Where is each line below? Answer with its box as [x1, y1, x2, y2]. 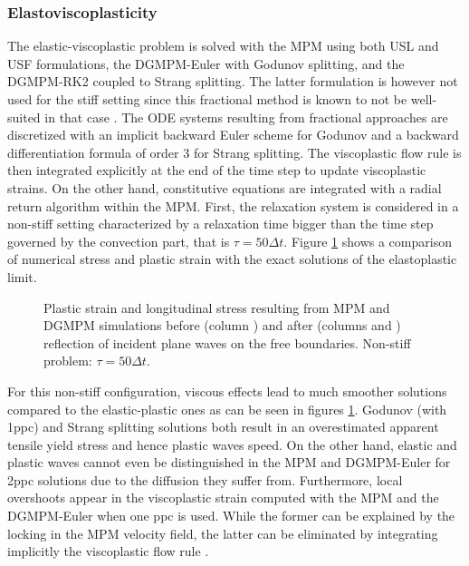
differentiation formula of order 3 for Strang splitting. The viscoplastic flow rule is [7, 142, 462, 161]
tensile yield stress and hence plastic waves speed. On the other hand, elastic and [7, 434, 457, 454]
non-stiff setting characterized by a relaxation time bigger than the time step [7, 214, 434, 233]
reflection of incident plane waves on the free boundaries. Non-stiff [43, 333, 411, 352]
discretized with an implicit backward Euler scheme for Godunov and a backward [7, 125, 459, 144]
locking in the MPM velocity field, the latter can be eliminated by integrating [7, 523, 438, 542]
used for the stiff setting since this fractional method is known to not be [7, 90, 407, 108]
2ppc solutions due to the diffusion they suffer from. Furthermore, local [7, 470, 403, 489]
